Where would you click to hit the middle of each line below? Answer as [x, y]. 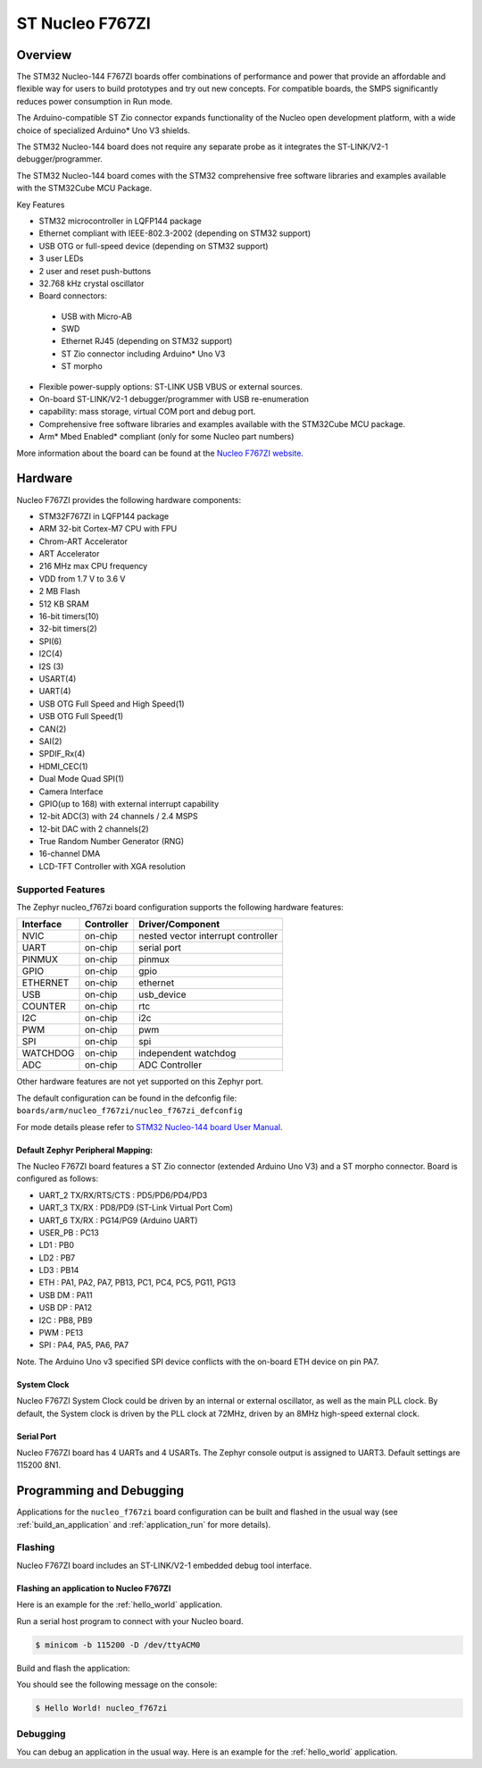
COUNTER [44, 1007]
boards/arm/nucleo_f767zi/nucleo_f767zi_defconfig [129, 1111]
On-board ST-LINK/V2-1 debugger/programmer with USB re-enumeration [174, 399]
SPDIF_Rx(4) [62, 754]
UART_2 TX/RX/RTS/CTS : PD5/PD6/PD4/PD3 [123, 1195]
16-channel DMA [70, 854]
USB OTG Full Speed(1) [81, 716]
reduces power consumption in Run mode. [95, 101]
